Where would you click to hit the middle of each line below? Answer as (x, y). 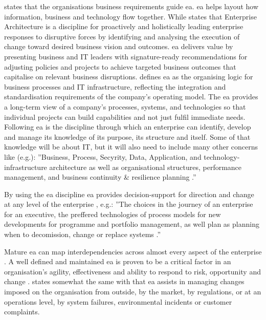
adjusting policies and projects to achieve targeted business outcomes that (120, 66)
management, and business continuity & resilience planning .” (100, 177)
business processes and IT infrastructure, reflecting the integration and (115, 86)
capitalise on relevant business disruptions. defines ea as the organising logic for (129, 77)
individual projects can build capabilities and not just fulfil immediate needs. (125, 116)
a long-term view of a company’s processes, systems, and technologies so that (125, 106)
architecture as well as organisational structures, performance (146, 167)
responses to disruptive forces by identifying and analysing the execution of (122, 36)
